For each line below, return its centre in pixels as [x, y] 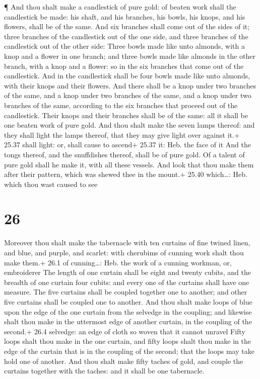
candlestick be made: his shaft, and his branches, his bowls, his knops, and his [125, 16]
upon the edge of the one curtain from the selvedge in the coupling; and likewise [128, 311]
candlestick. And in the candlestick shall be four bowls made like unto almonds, [127, 76]
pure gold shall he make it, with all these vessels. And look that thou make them [129, 164]
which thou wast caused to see [51, 184]
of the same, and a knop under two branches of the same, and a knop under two [128, 95]
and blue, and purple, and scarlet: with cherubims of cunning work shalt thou [124, 252]
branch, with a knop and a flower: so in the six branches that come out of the [124, 66]
